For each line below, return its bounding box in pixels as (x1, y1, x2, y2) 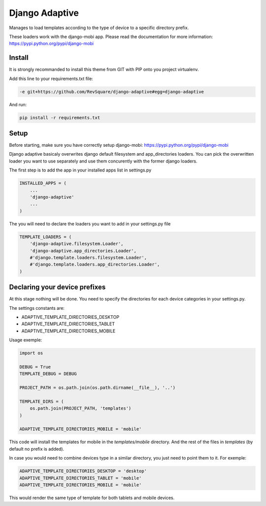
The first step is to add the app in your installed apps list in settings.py (9, 167, 152, 173)
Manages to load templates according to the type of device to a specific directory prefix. (9, 25, 189, 31)
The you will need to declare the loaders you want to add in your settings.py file (9, 220, 171, 227)
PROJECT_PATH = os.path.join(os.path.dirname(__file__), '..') (19, 385, 176, 390)
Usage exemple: (9, 337, 42, 343)
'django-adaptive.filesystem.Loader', (30, 241, 124, 247)
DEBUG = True (19, 364, 51, 370)
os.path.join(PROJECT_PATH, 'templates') (30, 406, 132, 411)
